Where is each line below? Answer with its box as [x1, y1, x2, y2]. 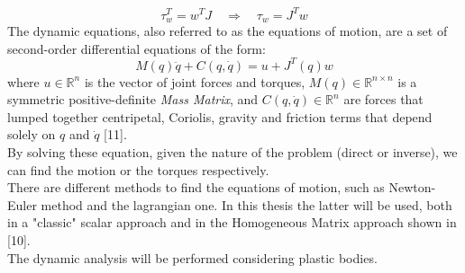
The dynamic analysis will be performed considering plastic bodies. [7, 248, 378, 267]
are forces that [343, 90, 424, 109]
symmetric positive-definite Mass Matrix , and [7, 90, 259, 109]
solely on [7, 125, 56, 144]
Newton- [388, 178, 436, 197]
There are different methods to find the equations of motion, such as [7, 178, 385, 197]
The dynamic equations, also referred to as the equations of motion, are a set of [7, 21, 448, 40]
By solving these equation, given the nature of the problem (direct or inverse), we [7, 143, 458, 162]
